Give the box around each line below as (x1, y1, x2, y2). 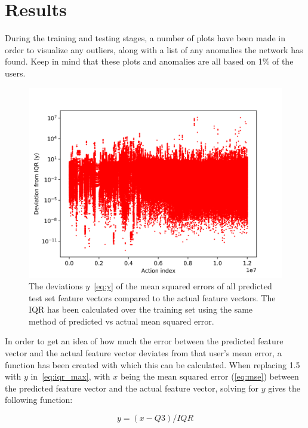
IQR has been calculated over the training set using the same (29, 303, 253, 316)
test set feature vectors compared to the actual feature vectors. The (29, 291, 276, 304)
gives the (268, 381, 300, 394)
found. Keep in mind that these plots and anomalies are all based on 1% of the (5, 55, 294, 68)
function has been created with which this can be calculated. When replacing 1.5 (5, 358, 300, 371)
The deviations (29, 280, 83, 292)
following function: (5, 393, 73, 406)
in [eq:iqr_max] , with (30, 370, 110, 383)
